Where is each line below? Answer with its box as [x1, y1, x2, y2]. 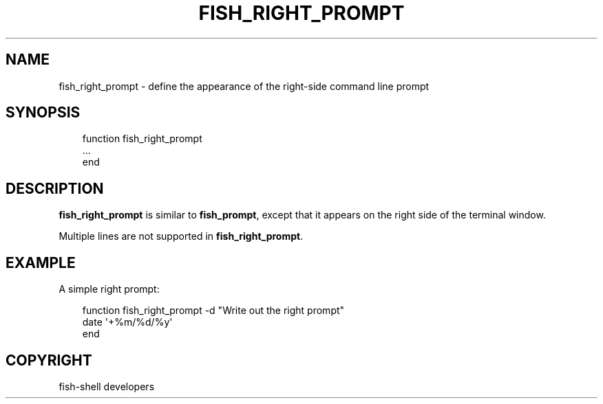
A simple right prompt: [59, 283, 160, 295]
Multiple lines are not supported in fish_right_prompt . [59, 230, 304, 243]
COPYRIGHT [6, 351, 92, 369]
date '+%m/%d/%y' [82, 316, 173, 328]
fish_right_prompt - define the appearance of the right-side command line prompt [59, 80, 430, 92]
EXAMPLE [6, 254, 76, 271]
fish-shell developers [59, 380, 155, 392]
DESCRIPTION [6, 179, 104, 197]
